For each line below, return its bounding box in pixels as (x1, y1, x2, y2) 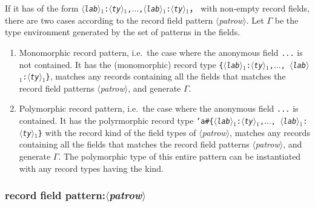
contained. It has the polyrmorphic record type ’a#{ (19, 114, 214, 127)
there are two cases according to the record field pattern (5, 13, 213, 26)
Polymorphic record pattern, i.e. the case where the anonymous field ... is (19, 102, 299, 115)
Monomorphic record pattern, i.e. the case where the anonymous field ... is (19, 46, 303, 58)
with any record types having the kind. (19, 161, 164, 174)
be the (274, 13, 299, 26)
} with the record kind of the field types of (38, 126, 196, 138)
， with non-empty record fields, (189, 2, 310, 14)
